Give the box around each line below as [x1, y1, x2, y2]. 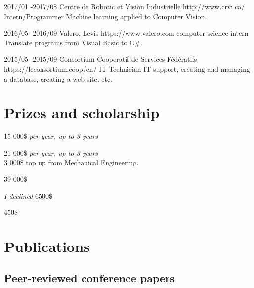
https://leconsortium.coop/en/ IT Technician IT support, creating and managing [4, 63, 250, 74]
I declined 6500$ [4, 190, 53, 201]
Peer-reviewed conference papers [4, 270, 175, 285]
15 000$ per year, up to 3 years [4, 131, 98, 141]
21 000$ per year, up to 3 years [4, 147, 98, 158]
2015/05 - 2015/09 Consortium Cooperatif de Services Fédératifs [4, 54, 197, 64]
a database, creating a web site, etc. [4, 73, 113, 83]
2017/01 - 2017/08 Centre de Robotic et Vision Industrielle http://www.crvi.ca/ [4, 1, 245, 11]
